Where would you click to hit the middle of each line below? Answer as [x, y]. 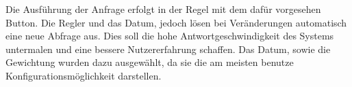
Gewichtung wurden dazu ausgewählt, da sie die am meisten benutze [150, 62]
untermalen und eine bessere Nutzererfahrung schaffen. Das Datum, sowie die [168, 49]
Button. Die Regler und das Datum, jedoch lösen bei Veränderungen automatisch [176, 22]
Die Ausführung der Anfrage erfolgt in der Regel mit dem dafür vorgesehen [163, 9]
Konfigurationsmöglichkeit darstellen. [84, 75]
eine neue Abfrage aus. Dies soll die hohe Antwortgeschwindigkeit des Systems [170, 36]
